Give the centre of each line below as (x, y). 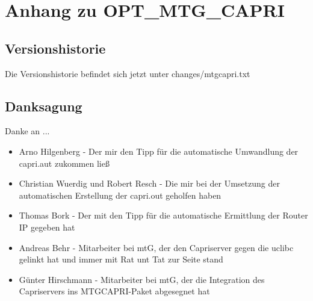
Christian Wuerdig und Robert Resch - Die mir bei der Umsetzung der (149, 183)
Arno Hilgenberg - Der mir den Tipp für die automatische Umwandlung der (159, 151)
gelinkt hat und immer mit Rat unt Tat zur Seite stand (121, 259)
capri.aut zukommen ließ (64, 163)
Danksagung (44, 106)
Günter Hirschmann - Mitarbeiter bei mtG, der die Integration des (142, 279)
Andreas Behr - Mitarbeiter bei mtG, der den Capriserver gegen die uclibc (156, 247)
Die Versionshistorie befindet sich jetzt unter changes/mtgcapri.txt (128, 73)
